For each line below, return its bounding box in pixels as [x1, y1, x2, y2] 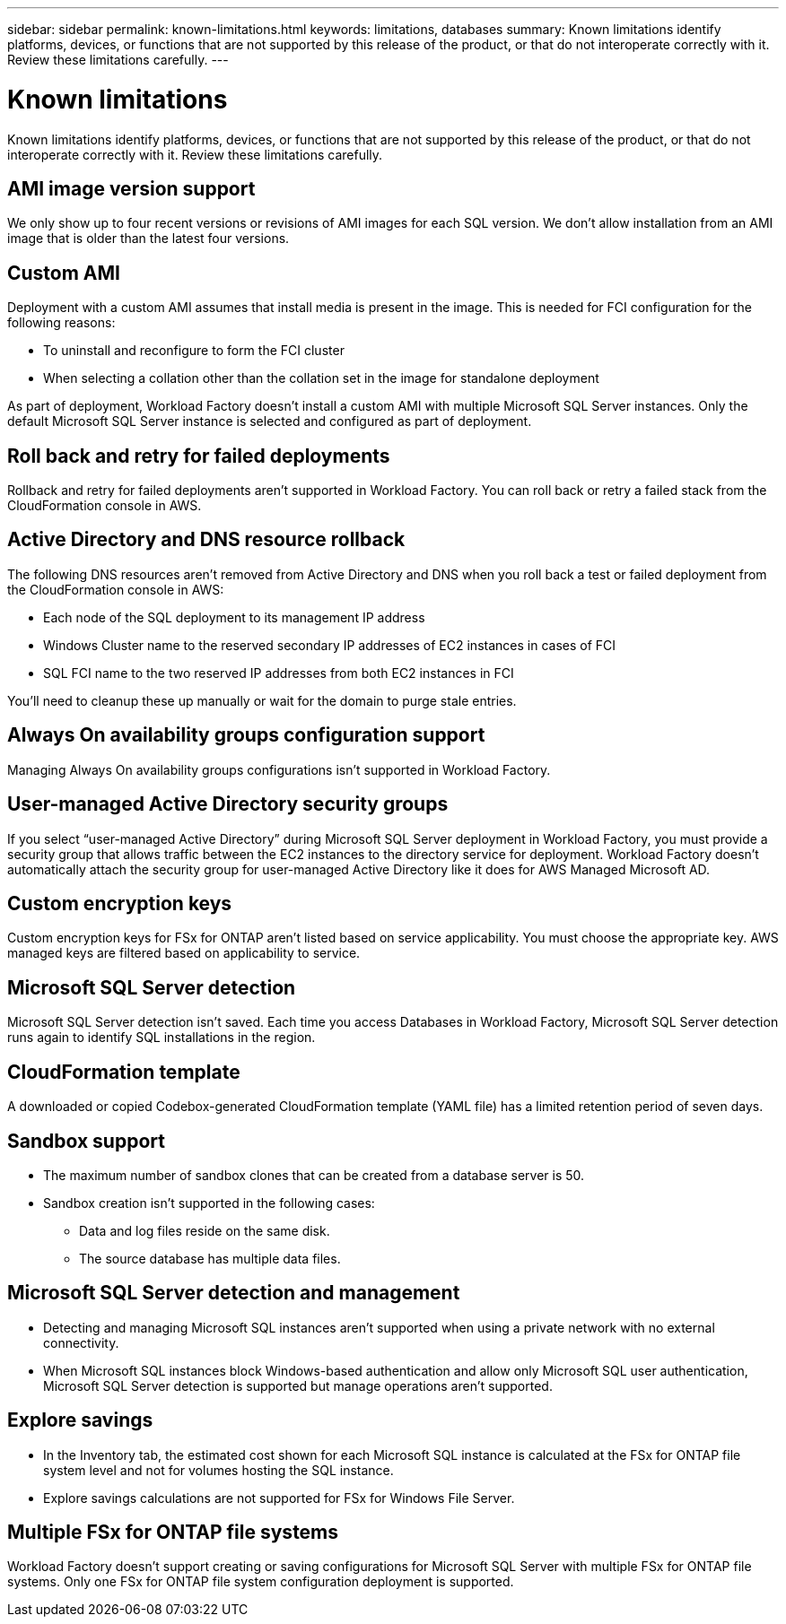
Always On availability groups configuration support [7, 724, 485, 747]
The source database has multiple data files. [79, 1250, 341, 1266]
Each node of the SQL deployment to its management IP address [43, 609, 425, 625]
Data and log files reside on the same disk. [79, 1222, 330, 1238]
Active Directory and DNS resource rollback [7, 528, 406, 551]
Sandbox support [7, 1129, 165, 1152]
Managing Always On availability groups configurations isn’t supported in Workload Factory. [7, 761, 551, 777]
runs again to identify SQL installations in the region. [7, 1029, 316, 1046]
